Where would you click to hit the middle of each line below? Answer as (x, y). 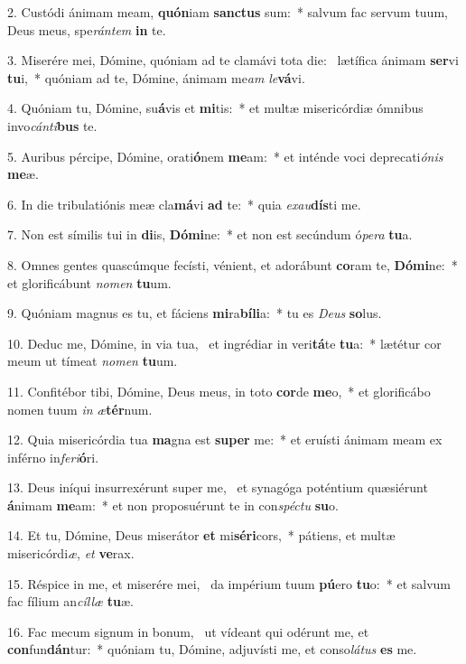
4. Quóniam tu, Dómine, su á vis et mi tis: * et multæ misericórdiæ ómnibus (215, 108)
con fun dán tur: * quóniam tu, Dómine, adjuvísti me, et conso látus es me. (212, 649)
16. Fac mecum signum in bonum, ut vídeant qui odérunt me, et (188, 631)
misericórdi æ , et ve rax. (71, 553)
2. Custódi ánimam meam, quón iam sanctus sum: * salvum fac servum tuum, (228, 12)
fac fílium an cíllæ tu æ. (70, 601)
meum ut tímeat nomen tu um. (93, 361)
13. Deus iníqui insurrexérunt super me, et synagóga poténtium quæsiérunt (218, 487)
